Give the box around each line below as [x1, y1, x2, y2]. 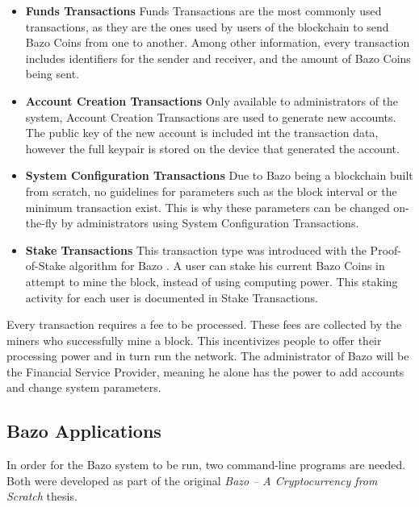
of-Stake [25, 257, 66, 274]
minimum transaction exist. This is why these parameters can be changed [25, 198, 390, 215]
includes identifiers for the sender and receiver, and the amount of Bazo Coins [25, 49, 411, 66]
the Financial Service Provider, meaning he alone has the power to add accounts [6, 363, 404, 380]
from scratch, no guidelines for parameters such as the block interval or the [25, 182, 397, 199]
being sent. [25, 65, 79, 82]
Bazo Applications [6, 418, 161, 443]
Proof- [370, 241, 401, 258]
